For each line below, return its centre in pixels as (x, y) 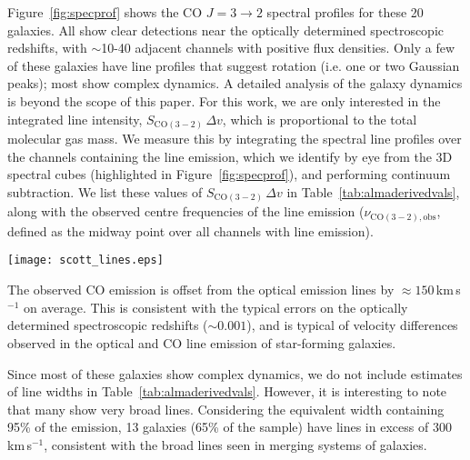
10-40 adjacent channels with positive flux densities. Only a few (278, 48)
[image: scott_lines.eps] (85, 260)
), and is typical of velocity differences (352, 325)
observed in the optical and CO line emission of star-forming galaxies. (202, 342)
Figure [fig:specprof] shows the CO (105, 12)
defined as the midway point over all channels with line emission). (190, 230)
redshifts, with (47, 48)
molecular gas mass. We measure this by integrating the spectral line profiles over (235, 139)
